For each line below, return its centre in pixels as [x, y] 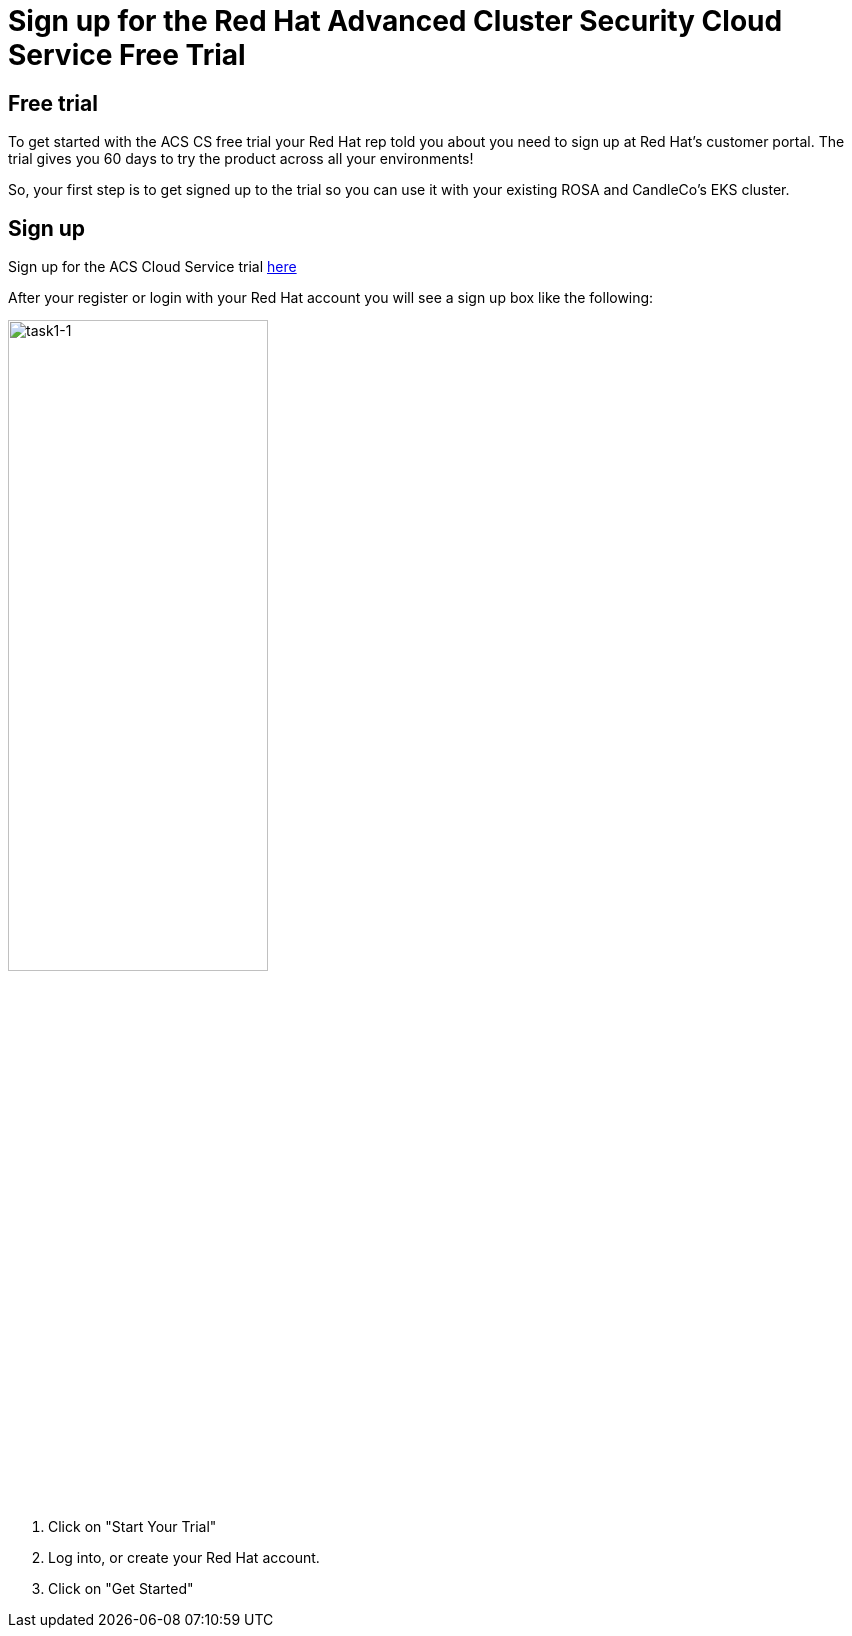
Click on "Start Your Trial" [132, 1526]
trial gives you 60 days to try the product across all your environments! [241, 159]
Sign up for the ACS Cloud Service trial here [152, 267]
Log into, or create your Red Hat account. [184, 1557]
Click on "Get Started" [121, 1588]
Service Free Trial [127, 55]
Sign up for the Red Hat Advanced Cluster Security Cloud [395, 21]
